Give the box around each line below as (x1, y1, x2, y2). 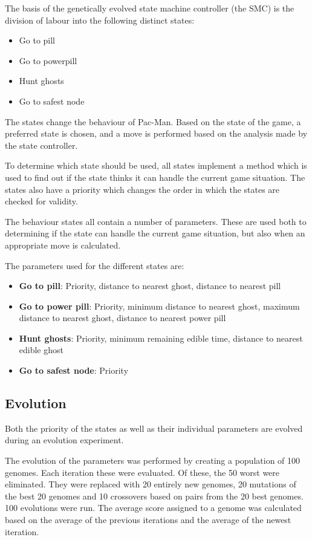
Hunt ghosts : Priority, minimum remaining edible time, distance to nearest (19, 331, 303, 344)
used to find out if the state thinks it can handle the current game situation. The (5, 171, 305, 183)
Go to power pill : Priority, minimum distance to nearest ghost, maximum (19, 299, 300, 312)
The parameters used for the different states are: (5, 259, 184, 272)
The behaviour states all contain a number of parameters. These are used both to (5, 215, 307, 227)
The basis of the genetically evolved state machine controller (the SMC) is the (5, 2, 294, 14)
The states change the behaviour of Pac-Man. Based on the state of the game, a (5, 115, 301, 128)
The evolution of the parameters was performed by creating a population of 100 (5, 454, 301, 467)
